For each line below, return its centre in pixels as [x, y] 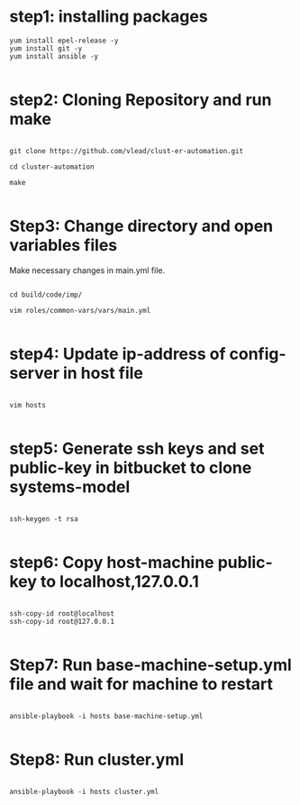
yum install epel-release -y [64, 41]
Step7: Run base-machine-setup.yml [151, 665]
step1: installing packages [109, 17]
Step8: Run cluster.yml [97, 759]
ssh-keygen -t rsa [44, 519]
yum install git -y [46, 48]
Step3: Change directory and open [141, 226]
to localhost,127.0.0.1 [120, 581]
